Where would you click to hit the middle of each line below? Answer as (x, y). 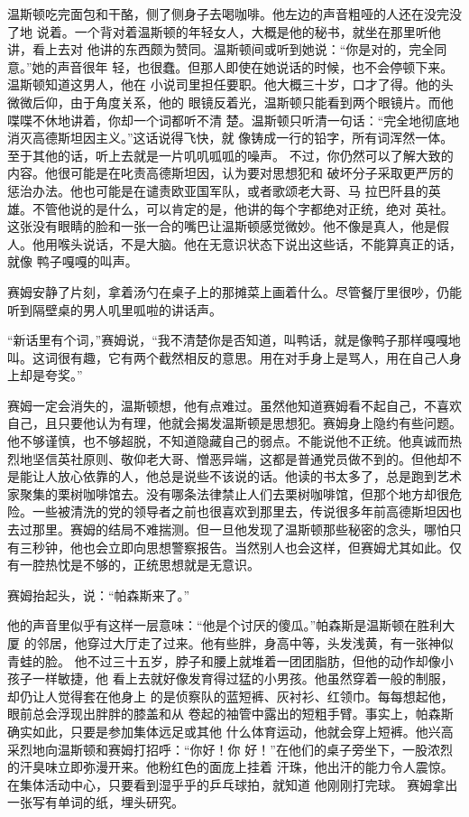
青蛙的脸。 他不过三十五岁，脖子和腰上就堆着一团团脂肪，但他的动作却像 (224, 660)
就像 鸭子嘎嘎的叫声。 (73, 261)
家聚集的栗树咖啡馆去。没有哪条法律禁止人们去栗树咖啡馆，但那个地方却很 (228, 493)
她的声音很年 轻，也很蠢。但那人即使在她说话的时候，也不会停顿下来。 (243, 66)
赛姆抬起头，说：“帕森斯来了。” (99, 594)
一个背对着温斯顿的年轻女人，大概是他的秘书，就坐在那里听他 (257, 31)
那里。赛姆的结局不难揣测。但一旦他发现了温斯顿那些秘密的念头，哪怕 (240, 529)
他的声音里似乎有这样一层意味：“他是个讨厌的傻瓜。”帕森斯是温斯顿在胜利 (225, 625)
